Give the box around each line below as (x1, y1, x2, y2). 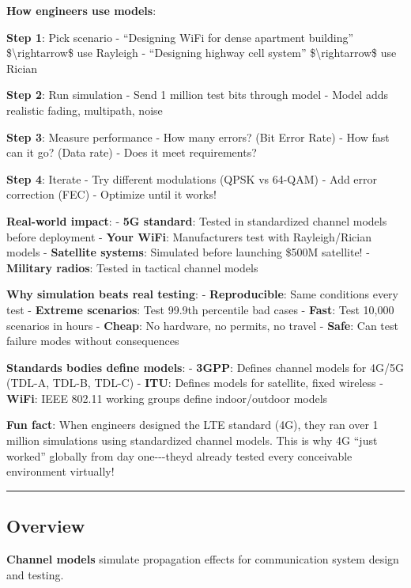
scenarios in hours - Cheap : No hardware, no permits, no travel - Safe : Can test (6, 317, 398, 333)
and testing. (6, 566, 64, 582)
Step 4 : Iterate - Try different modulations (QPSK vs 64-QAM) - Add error (6, 170, 378, 187)
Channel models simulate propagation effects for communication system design (6, 551, 399, 567)
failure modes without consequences (6, 332, 179, 349)
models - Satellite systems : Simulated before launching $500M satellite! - (6, 244, 370, 260)
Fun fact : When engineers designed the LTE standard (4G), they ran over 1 (6, 416, 379, 433)
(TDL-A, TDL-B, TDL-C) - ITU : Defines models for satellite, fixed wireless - (6, 374, 383, 391)
